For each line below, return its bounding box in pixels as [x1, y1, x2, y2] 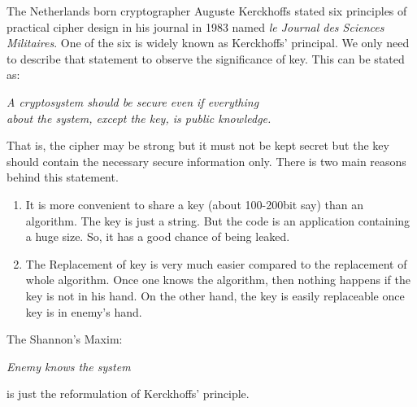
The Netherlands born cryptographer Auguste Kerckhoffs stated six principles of [7, 2, 407, 19]
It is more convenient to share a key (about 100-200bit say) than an [25, 195, 364, 212]
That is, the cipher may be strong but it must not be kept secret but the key [7, 137, 389, 154]
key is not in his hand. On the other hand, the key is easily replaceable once [25, 287, 405, 304]
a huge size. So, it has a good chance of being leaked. [25, 228, 290, 245]
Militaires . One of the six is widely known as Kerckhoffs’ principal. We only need [7, 34, 410, 51]
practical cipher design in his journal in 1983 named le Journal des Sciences [7, 18, 384, 35]
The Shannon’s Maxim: [7, 330, 123, 348]
